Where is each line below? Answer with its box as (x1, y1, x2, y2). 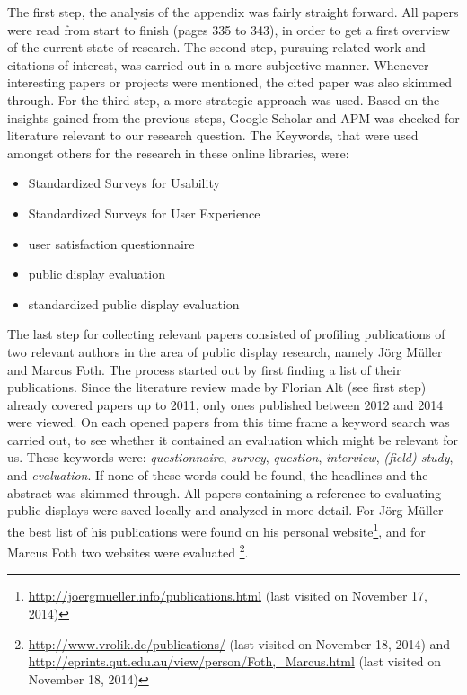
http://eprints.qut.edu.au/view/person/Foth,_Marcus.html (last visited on (28, 652, 442, 671)
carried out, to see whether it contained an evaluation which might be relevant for (7, 430, 458, 449)
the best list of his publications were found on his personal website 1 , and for (7, 519, 426, 540)
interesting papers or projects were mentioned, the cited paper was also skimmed (7, 73, 452, 92)
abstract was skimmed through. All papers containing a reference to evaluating (7, 483, 442, 502)
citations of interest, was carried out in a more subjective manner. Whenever (7, 55, 429, 74)
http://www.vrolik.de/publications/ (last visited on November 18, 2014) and (28, 634, 451, 653)
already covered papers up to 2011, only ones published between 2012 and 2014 (7, 395, 444, 414)
